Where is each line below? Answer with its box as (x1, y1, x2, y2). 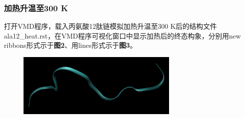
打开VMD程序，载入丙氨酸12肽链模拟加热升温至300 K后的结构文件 (4, 21, 217, 31)
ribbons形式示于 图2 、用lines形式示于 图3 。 (4, 40, 137, 50)
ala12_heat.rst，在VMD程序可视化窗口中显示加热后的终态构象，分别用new (4, 30, 241, 40)
